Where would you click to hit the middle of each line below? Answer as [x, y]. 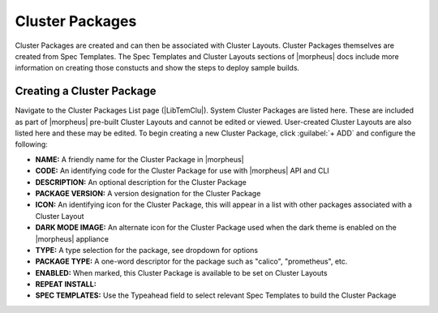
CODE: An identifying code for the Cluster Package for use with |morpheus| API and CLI [182, 171]
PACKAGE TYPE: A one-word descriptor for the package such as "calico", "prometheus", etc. [191, 262]
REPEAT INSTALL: [66, 285]
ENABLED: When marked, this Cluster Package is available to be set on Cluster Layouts [181, 272]
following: [31, 144]
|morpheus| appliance [72, 238]
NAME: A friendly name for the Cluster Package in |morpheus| [140, 159]
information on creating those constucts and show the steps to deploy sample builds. [157, 68]
